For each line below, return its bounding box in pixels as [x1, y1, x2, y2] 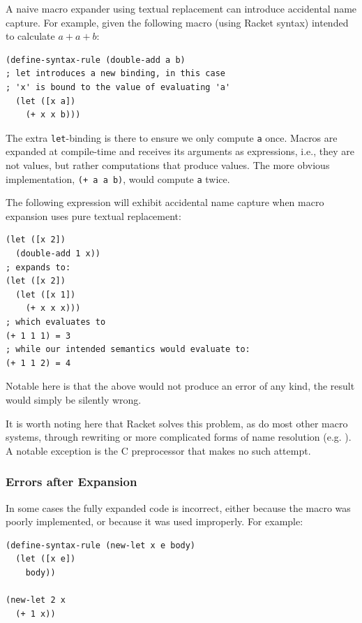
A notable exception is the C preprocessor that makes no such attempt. [6, 443, 311, 457]
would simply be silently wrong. [6, 392, 142, 406]
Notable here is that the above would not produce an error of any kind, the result [6, 379, 355, 393]
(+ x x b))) [25, 110, 81, 120]
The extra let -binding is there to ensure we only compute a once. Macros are [6, 130, 338, 145]
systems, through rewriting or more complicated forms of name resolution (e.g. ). [6, 430, 352, 444]
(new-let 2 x [6, 595, 66, 606]
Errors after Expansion [6, 473, 137, 490]
